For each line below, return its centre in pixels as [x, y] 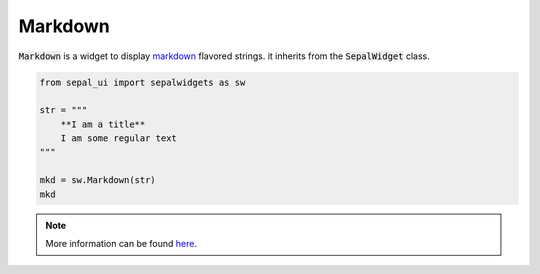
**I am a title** [103, 124]
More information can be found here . [121, 244]
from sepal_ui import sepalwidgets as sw [142, 82]
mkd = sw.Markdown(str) [98, 180]
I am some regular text [118, 138]
